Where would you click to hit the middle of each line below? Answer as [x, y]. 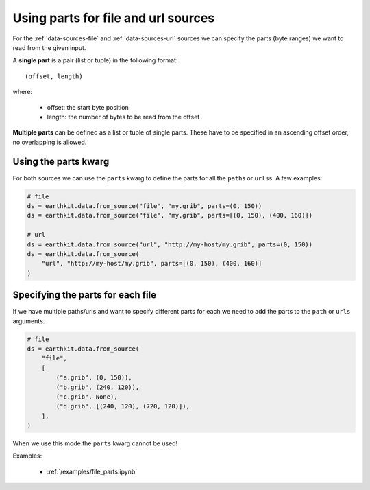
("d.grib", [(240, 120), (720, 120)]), [123, 406]
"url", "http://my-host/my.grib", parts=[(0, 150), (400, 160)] [152, 264]
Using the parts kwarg [61, 162]
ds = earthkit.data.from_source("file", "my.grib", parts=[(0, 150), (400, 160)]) [170, 215]
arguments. [29, 321]
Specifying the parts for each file [85, 295]
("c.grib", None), [87, 397]
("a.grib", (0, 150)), [94, 378]
